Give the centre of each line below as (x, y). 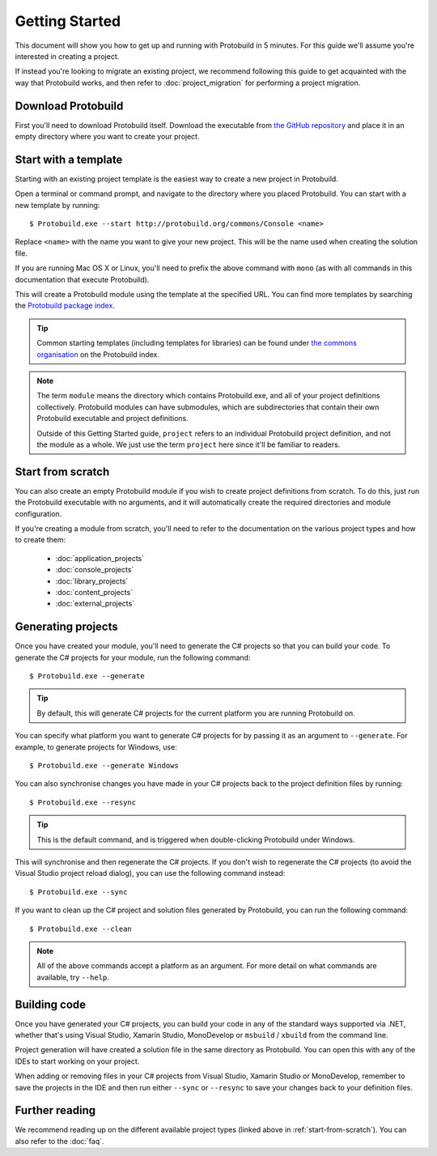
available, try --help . (73, 977)
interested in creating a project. (67, 56)
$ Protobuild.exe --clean (81, 929)
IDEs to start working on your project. (77, 1061)
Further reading (55, 1110)
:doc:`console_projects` (95, 570)
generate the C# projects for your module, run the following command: (133, 657)
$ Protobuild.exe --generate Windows (104, 766)
